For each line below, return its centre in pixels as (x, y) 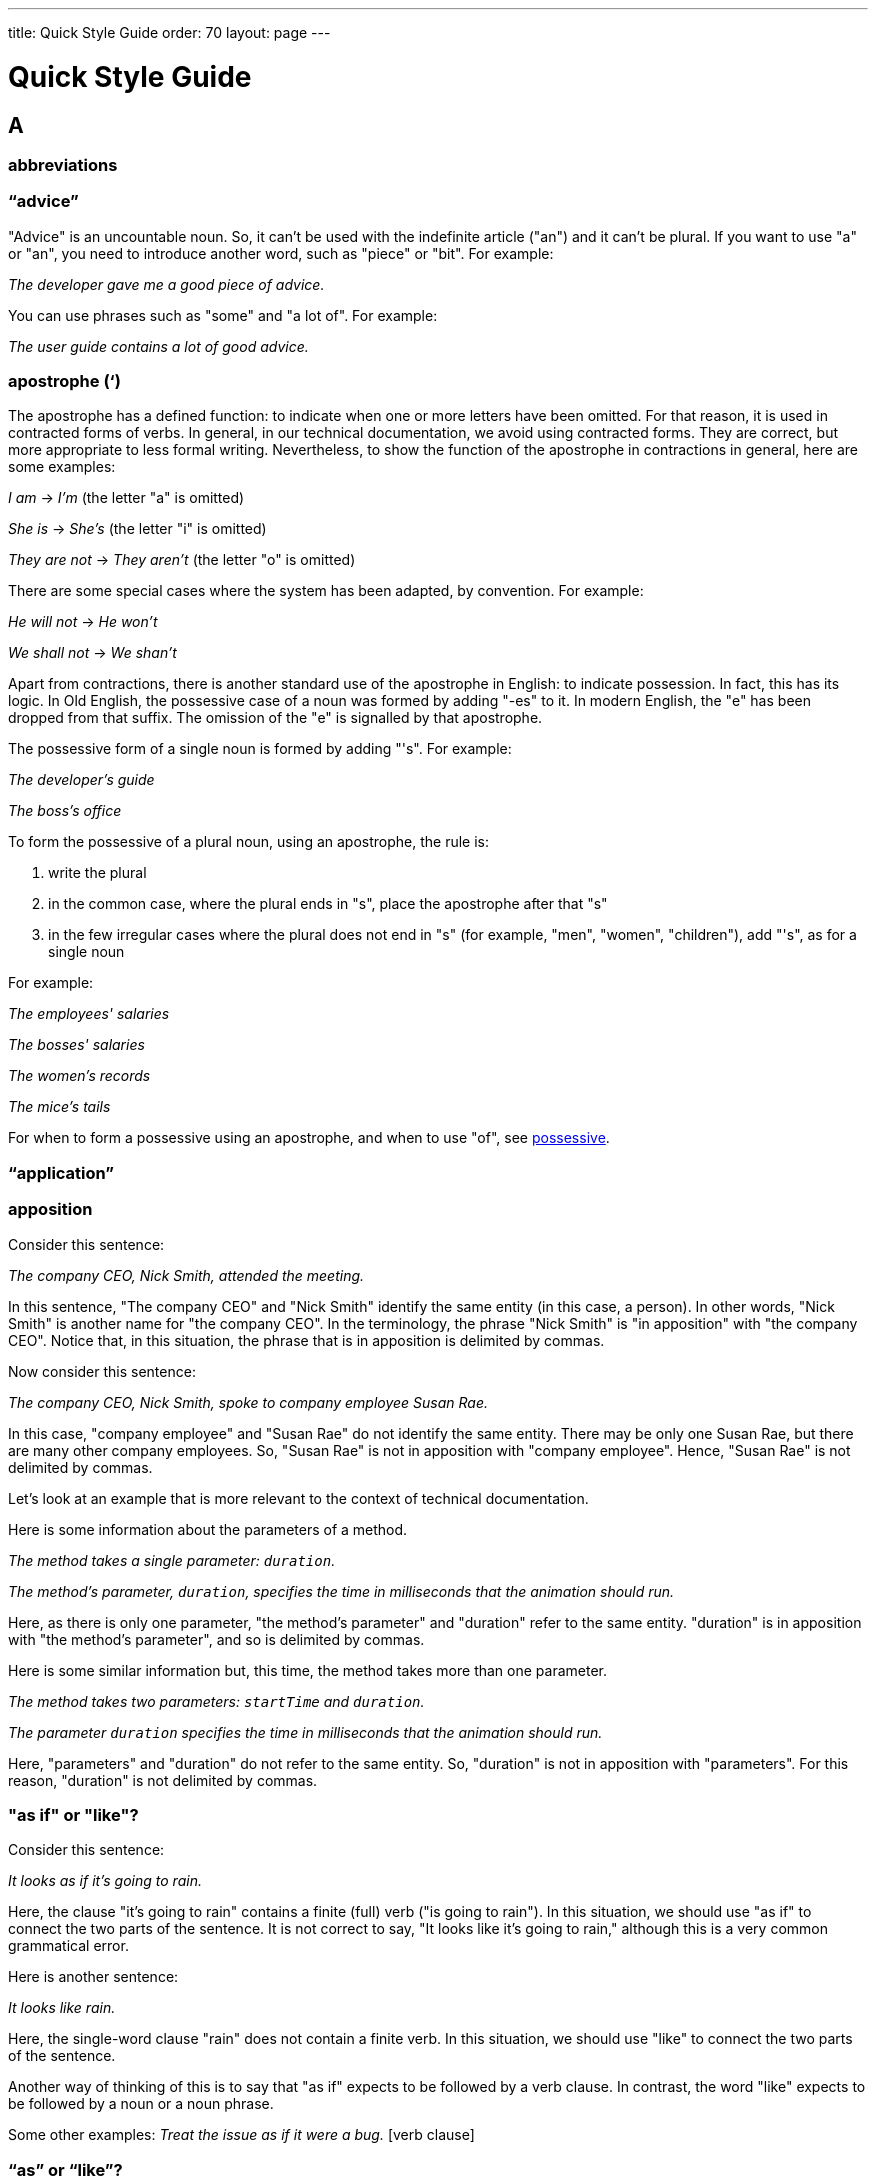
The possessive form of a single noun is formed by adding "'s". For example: (260, 749)
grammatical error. (68, 1946)
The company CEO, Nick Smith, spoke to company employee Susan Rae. (248, 1402)
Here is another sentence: (93, 1977)
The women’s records (79, 1076)
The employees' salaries (89, 1014)
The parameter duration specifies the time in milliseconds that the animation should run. (305, 1732)
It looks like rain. (62, 2008)
